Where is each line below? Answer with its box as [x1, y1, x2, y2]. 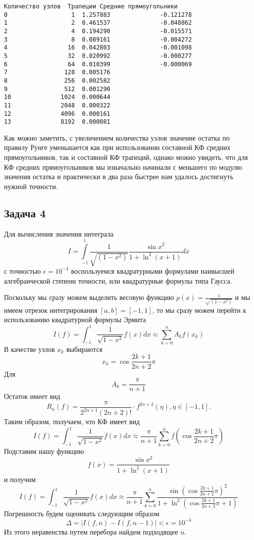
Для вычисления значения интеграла [4, 228, 114, 239]
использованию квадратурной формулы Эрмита [4, 314, 146, 325]
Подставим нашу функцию [4, 445, 84, 456]
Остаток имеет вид [4, 391, 60, 401]
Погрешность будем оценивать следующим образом [4, 508, 159, 518]
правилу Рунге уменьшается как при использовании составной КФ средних [4, 142, 231, 152]
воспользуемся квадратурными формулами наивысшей [71, 265, 235, 276]
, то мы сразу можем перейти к [152, 304, 247, 315]
